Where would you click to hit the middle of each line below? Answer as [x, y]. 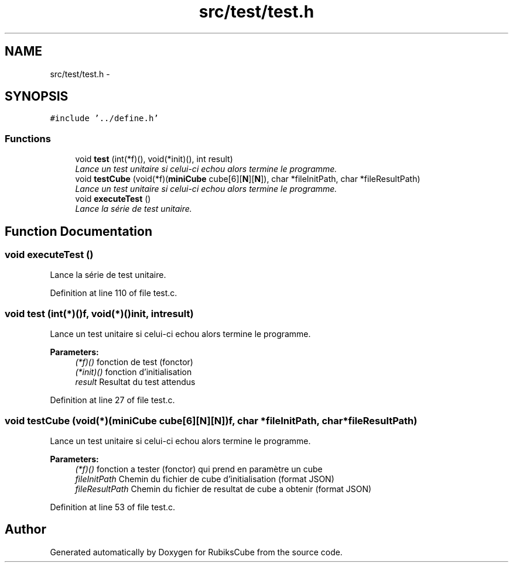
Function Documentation [78, 231]
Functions [28, 138]
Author [25, 530]
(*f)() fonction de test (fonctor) [134, 362]
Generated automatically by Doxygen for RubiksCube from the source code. [196, 552]
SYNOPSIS [37, 97]
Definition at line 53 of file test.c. [113, 507]
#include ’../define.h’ [104, 118]
